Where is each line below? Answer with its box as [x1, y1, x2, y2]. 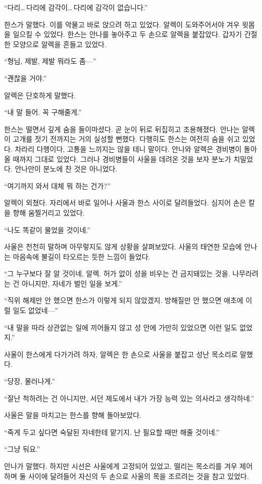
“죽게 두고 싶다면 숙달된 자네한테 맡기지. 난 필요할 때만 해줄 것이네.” [4, 426, 220, 437]
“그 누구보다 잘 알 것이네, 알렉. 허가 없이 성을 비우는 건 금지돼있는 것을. [4, 268, 230, 279]
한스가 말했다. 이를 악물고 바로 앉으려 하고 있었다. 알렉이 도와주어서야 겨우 [4, 19, 240, 29]
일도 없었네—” [13, 305, 59, 316]
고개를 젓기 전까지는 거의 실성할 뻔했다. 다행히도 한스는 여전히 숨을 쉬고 [13, 134, 240, 144]
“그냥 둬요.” [4, 444, 40, 454]
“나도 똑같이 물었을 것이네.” [4, 224, 90, 235]
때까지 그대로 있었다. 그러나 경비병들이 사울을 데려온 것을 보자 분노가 [13, 153, 231, 164]
